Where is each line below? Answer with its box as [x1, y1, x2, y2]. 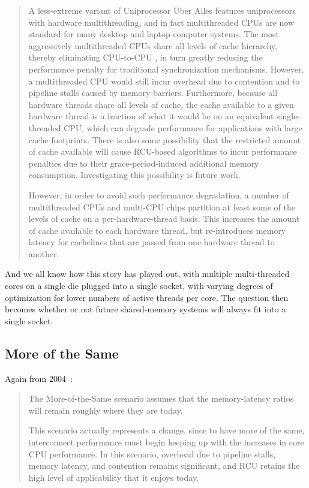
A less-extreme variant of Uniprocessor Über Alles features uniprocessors [28, 4, 296, 16]
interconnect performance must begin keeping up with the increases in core [28, 436, 304, 448]
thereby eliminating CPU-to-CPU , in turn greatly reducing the [28, 51, 263, 64]
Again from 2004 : [5, 372, 73, 384]
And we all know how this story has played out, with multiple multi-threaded [5, 267, 290, 280]
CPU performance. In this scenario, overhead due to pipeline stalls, [28, 447, 276, 460]
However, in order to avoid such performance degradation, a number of [28, 188, 289, 201]
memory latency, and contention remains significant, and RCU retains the [28, 459, 300, 472]
